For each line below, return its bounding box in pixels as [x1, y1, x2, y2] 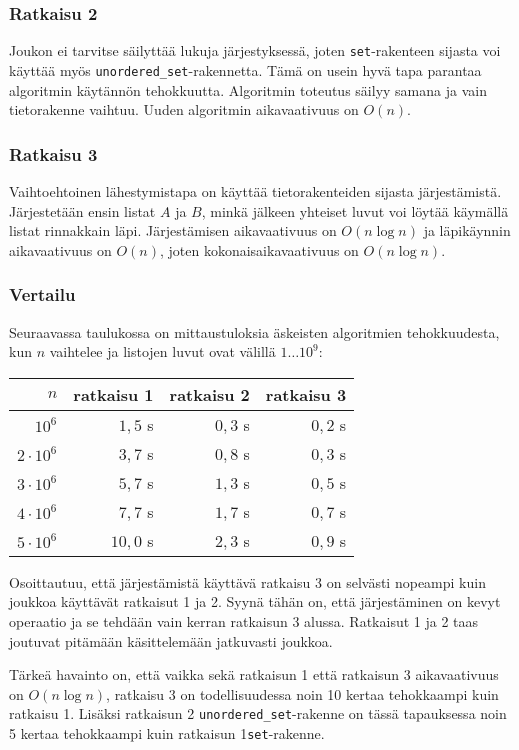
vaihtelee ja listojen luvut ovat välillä [49, 341, 276, 362]
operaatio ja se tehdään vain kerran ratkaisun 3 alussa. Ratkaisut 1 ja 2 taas [9, 610, 479, 631]
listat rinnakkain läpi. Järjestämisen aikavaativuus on [9, 220, 337, 241]
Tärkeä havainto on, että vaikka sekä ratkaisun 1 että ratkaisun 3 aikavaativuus [9, 664, 499, 685]
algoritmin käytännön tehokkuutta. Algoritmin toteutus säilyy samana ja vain [9, 79, 487, 100]
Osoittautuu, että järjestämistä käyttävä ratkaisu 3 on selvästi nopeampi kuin [9, 571, 486, 592]
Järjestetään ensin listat [9, 200, 156, 221]
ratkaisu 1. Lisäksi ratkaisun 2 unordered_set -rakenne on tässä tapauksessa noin [9, 703, 507, 724]
